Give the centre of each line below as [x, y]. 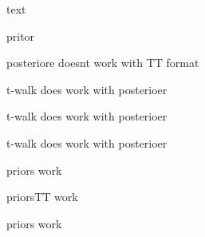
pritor [21, 36]
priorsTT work [42, 197]
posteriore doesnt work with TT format [103, 63]
